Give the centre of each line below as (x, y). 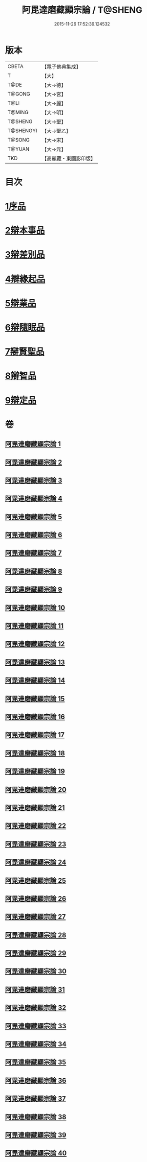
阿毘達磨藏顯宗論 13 (35, 662)
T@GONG (19, 94)
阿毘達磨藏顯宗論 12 (35, 644)
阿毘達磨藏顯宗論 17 (35, 735)
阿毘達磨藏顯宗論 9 (34, 590)
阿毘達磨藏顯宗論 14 (35, 681)
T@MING (18, 112)
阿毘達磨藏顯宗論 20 (36, 789)
